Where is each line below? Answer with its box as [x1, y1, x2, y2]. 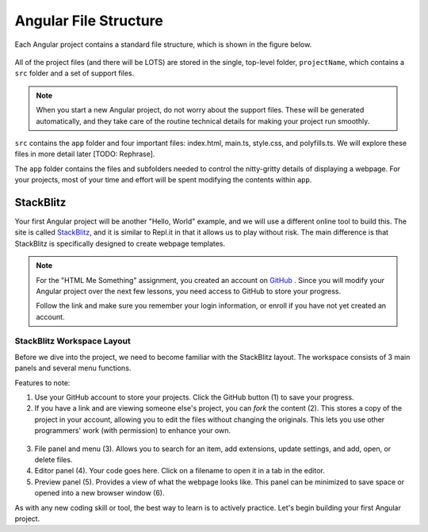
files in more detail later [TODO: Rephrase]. [14, 149, 155, 159]
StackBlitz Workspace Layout [14, 335, 131, 346]
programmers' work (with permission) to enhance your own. [34, 426, 231, 435]
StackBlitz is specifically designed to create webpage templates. [14, 239, 226, 248]
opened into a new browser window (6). [34, 488, 166, 498]
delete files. [34, 454, 73, 464]
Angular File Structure [14, 12, 164, 29]
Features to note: [14, 377, 71, 388]
